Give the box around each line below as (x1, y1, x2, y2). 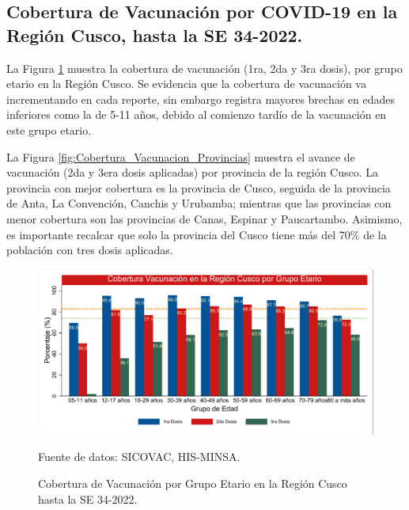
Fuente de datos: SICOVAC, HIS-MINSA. (38, 448, 240, 465)
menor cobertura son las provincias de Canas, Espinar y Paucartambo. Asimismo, (6, 210, 403, 226)
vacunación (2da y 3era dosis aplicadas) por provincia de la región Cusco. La (6, 164, 379, 181)
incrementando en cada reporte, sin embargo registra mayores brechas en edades (6, 90, 396, 107)
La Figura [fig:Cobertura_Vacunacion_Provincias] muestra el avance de (6, 148, 355, 165)
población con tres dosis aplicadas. (6, 242, 173, 258)
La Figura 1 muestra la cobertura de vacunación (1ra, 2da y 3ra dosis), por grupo (6, 59, 403, 76)
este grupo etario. (6, 121, 92, 138)
